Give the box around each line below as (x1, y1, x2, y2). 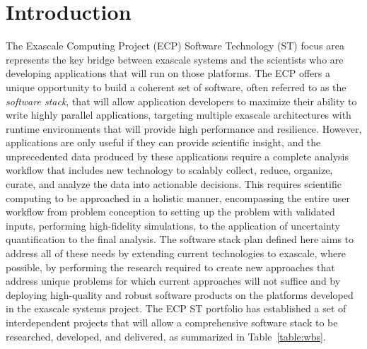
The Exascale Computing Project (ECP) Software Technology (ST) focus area (6, 38, 344, 53)
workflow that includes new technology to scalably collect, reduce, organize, (6, 162, 333, 177)
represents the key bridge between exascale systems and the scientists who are (6, 52, 344, 66)
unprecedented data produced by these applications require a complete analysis (6, 148, 349, 163)
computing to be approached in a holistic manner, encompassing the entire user (6, 190, 350, 205)
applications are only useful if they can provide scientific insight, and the (6, 135, 321, 150)
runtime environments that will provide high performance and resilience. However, (6, 121, 362, 136)
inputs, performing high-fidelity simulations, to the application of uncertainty (6, 218, 340, 232)
